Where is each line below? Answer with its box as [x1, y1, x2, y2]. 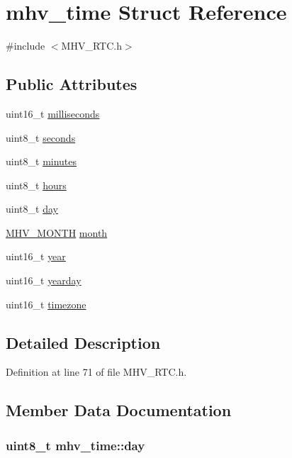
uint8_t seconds [6, 130, 76, 145]
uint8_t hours [6, 177, 67, 192]
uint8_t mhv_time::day [6, 436, 145, 454]
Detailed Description [6, 331, 161, 353]
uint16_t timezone [6, 296, 86, 311]
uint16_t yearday [6, 273, 82, 288]
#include [6, 38, 45, 53]
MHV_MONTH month [6, 225, 108, 240]
